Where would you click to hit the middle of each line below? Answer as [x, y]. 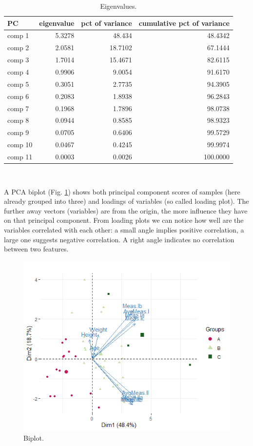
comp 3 [18, 60]
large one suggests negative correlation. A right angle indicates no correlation [119, 239]
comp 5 [18, 84]
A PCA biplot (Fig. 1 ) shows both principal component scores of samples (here [122, 191]
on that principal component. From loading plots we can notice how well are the [124, 220]
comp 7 [18, 108]
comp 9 [18, 132]
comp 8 [18, 120]
